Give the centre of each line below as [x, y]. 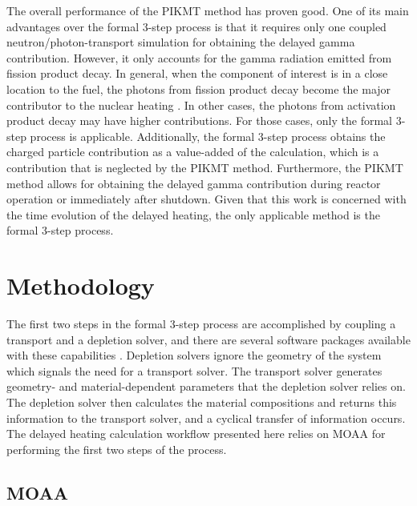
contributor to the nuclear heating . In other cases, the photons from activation [201, 104]
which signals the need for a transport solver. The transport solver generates [194, 370]
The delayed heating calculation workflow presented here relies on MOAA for [196, 434]
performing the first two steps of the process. [117, 449]
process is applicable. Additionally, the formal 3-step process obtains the [208, 136]
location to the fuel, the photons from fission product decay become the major [199, 88]
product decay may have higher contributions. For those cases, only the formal [199, 120]
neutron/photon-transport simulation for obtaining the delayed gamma [181, 42]
